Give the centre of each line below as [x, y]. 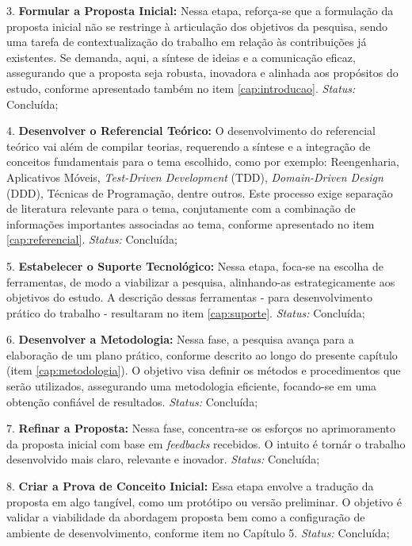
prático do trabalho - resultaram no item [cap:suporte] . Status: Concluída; [186, 312]
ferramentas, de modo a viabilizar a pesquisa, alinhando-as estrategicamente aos [201, 281]
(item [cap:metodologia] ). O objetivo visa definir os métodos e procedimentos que [204, 370]
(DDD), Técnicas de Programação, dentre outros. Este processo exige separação [200, 192]
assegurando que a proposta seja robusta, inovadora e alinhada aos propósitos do [202, 73]
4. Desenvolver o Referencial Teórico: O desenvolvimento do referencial [191, 131]
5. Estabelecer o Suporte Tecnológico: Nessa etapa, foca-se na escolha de [195, 265]
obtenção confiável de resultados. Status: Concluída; [132, 401]
